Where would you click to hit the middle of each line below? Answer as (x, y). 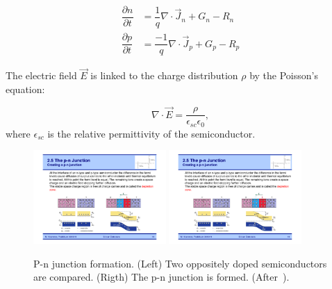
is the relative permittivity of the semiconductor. (151, 133)
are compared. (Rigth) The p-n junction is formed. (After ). (161, 277)
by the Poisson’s (284, 75)
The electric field (41, 75)
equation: (25, 89)
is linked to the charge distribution (164, 75)
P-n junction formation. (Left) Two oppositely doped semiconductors (180, 263)
